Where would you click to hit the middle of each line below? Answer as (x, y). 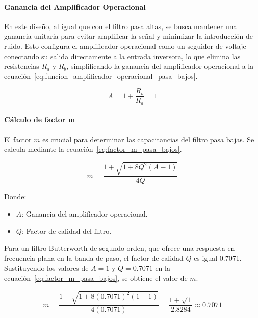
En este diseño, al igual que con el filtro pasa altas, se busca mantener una (121, 26)
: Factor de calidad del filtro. (67, 231)
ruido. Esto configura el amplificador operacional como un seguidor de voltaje (125, 46)
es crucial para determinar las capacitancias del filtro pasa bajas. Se (148, 139)
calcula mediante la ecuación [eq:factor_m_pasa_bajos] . (93, 149)
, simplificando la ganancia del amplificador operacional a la (160, 66)
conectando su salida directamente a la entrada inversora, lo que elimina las (122, 56)
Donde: (15, 196)
